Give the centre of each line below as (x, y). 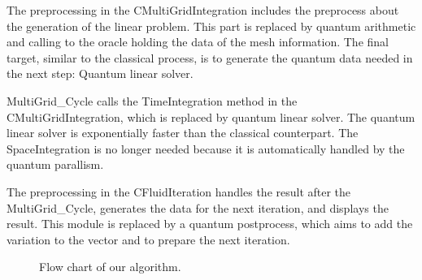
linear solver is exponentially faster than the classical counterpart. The (183, 133)
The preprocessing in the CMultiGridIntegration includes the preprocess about (203, 10)
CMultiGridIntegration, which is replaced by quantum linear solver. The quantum (211, 116)
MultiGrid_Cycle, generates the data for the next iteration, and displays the (198, 207)
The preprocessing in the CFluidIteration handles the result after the (179, 191)
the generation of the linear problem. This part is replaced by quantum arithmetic (211, 26)
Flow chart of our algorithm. (110, 267)
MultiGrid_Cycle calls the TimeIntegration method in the (152, 100)
